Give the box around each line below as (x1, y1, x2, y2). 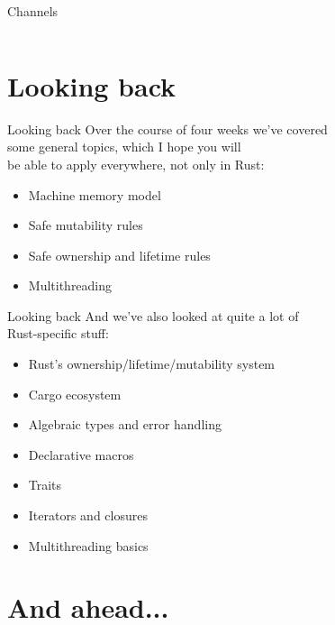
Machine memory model (28, 185, 161, 204)
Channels (7, 2, 59, 20)
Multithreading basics (28, 536, 149, 555)
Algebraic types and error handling (28, 415, 222, 434)
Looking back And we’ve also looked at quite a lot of (7, 306, 299, 325)
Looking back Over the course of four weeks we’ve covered (7, 119, 328, 138)
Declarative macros (28, 445, 134, 464)
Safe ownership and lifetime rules (28, 245, 211, 264)
